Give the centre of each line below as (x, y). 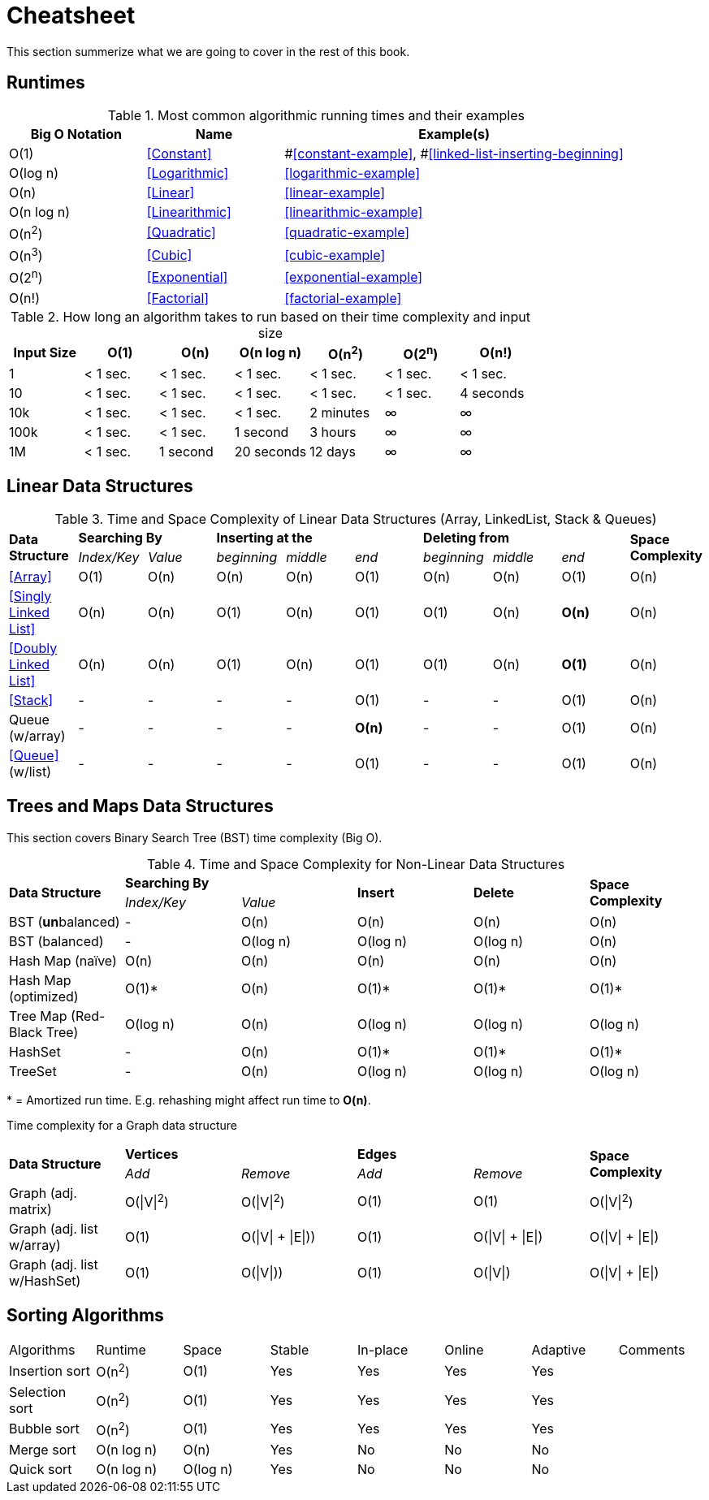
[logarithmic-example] (352, 173)
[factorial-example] (343, 298)
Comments (652, 1350)
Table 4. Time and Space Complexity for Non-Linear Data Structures (356, 864)
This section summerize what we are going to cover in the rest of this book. (208, 51)
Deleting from (467, 537)
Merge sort (43, 1450)
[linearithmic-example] (354, 212)
